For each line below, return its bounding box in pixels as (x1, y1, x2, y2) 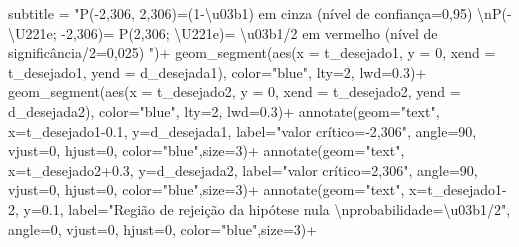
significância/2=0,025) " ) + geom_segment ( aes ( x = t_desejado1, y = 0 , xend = (8, 42, 496, 63)
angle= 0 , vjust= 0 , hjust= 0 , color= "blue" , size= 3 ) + (8, 218, 318, 239)
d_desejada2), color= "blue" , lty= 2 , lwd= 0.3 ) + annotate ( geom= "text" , (8, 100, 440, 121)
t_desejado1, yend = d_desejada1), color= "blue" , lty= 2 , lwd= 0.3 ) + (8, 61, 427, 82)
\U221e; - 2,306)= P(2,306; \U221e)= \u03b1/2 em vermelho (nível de (8, 22, 438, 43)
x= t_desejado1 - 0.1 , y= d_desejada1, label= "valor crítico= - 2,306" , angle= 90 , (8, 120, 477, 141)
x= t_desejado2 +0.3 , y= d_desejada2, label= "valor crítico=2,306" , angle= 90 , (8, 159, 478, 180)
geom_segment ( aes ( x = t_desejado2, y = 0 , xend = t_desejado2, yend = (8, 81, 461, 102)
